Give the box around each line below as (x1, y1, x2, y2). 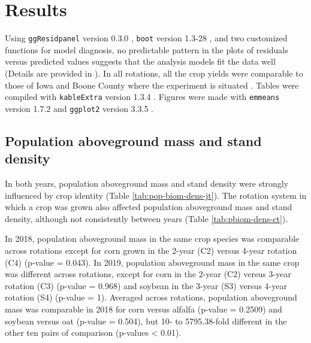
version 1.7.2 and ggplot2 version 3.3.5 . (5, 102, 153, 114)
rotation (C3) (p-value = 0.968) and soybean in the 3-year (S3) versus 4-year (5, 279, 287, 292)
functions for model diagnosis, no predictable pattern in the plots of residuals (5, 43, 288, 56)
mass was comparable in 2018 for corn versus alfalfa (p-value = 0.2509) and (5, 303, 282, 315)
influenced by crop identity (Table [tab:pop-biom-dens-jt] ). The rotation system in (5, 189, 307, 201)
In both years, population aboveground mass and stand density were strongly (5, 177, 289, 190)
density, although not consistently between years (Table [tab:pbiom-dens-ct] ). (5, 212, 288, 224)
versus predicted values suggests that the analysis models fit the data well (5, 55, 276, 68)
